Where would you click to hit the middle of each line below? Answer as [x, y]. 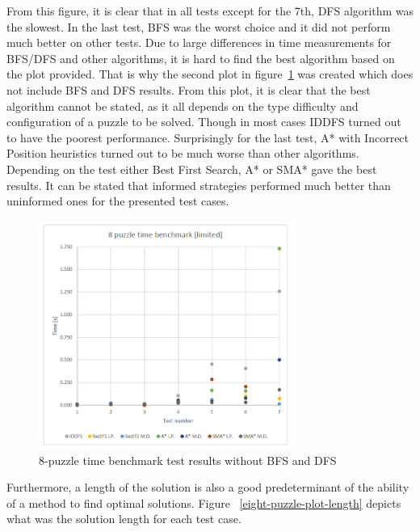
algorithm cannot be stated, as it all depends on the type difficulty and [183, 106]
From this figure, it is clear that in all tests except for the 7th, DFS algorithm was [210, 11]
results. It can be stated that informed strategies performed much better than [199, 185]
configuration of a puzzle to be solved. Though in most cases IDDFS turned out [204, 122]
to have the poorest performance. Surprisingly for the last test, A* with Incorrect [208, 137]
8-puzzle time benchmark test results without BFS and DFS [188, 460]
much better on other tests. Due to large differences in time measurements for [199, 42]
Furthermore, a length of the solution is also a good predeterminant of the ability [208, 487]
